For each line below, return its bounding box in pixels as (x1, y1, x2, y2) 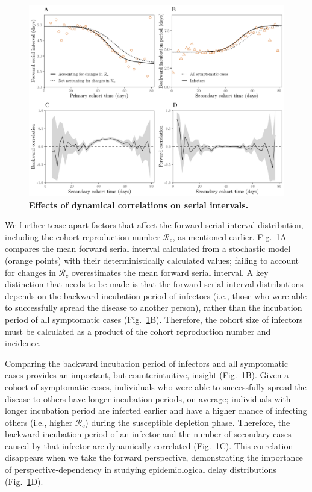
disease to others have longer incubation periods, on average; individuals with (5, 392, 291, 405)
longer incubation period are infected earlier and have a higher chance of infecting (5, 404, 307, 417)
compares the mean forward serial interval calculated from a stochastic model (5, 242, 291, 255)
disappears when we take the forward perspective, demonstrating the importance (5, 451, 303, 464)
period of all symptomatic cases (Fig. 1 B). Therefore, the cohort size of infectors (5, 313, 303, 325)
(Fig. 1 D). (5, 475, 43, 487)
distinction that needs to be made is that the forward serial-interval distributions (5, 278, 304, 290)
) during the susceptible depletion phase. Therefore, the (85, 416, 290, 428)
